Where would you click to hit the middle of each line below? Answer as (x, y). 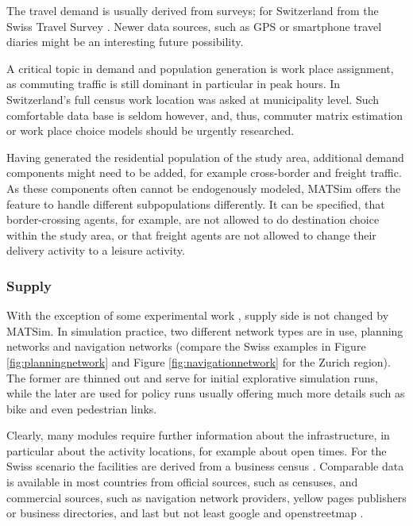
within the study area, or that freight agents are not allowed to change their (191, 234)
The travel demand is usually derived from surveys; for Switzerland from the (193, 10)
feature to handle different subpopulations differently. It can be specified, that (196, 203)
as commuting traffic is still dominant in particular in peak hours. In (174, 84)
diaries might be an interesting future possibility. (125, 42)
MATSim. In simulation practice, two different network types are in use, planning (205, 330)
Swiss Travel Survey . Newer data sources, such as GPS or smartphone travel (194, 26)
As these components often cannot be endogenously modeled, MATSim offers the (204, 188)
